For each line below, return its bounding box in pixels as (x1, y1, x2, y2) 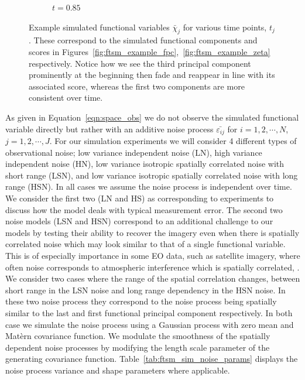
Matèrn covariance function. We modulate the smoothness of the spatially (5, 330, 270, 342)
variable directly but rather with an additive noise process (5, 122, 214, 135)
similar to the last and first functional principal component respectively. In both (5, 306, 293, 319)
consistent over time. (29, 91, 103, 104)
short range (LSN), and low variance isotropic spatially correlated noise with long (5, 169, 298, 181)
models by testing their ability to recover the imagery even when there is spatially (5, 226, 300, 238)
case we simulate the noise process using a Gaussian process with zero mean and (5, 318, 294, 330)
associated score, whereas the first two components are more (29, 80, 245, 92)
